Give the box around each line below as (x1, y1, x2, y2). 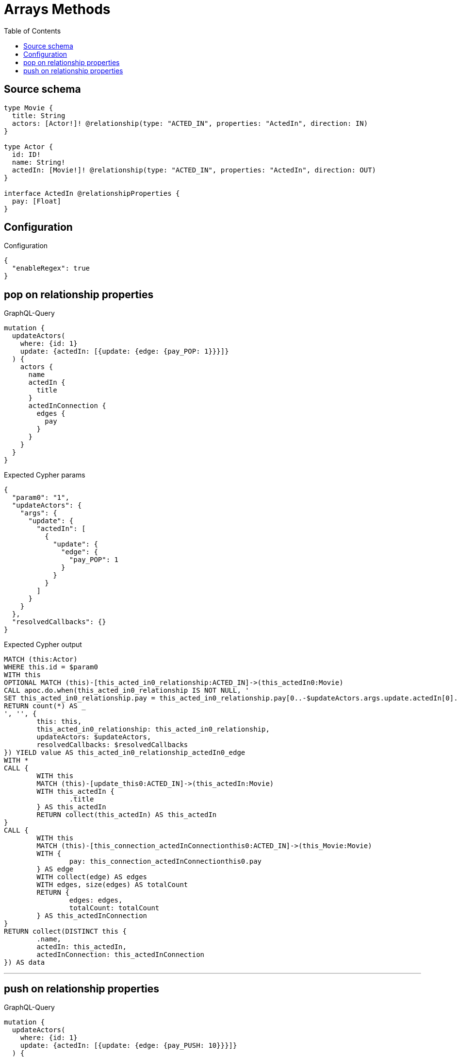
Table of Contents (4, 26, 61, 35)
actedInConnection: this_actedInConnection (36, 951, 205, 959)
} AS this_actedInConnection (36, 912, 147, 920)
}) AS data (4, 958, 45, 967)
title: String (12, 111, 65, 119)
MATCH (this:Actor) (4, 655, 78, 664)
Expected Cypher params (4, 471, 85, 479)
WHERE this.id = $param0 (4, 663, 98, 671)
